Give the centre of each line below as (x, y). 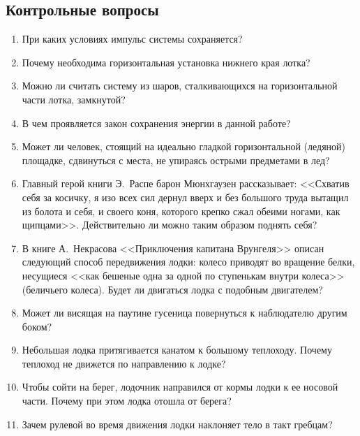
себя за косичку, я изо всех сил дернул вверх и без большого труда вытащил (185, 197)
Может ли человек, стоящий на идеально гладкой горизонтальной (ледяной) (184, 146)
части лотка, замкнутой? (74, 99)
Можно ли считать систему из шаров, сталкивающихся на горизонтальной (180, 86)
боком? (37, 326)
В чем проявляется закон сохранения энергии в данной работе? (156, 123)
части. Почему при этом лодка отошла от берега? (127, 401)
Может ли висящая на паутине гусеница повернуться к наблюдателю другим (185, 313)
